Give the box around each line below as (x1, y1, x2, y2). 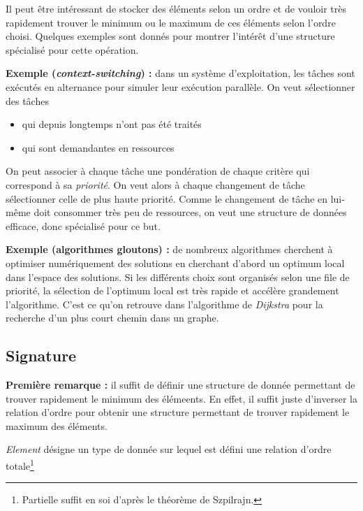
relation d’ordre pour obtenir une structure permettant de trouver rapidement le (6, 405, 350, 419)
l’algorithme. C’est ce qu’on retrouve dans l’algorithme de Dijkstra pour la (6, 296, 323, 311)
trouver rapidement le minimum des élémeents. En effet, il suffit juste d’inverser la (6, 391, 357, 405)
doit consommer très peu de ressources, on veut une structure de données (34, 205, 347, 219)
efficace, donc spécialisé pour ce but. (6, 218, 161, 233)
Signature (6, 345, 77, 366)
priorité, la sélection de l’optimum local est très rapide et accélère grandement (6, 283, 339, 298)
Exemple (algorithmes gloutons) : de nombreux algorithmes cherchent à (6, 242, 333, 257)
